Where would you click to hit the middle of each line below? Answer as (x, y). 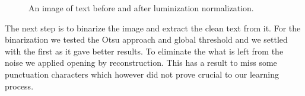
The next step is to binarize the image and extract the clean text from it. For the (153, 28)
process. (19, 86)
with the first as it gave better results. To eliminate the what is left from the (144, 51)
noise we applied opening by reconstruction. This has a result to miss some (141, 63)
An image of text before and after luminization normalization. (141, 8)
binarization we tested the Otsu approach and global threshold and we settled (146, 39)
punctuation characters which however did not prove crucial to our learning (142, 74)
